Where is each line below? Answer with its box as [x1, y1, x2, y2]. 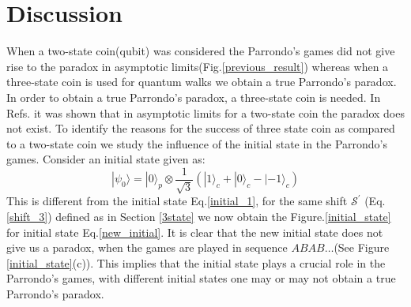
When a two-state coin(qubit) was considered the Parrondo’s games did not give [6, 43, 395, 59]
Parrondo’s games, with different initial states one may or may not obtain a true [6, 270, 396, 286]
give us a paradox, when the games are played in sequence [6, 239, 288, 256]
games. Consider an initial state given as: [6, 151, 205, 167]
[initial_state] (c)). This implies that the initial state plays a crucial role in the [6, 254, 386, 271]
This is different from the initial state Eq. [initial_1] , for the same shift [6, 193, 348, 209]
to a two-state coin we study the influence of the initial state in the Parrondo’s [6, 135, 388, 152]
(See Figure [334, 239, 390, 256]
